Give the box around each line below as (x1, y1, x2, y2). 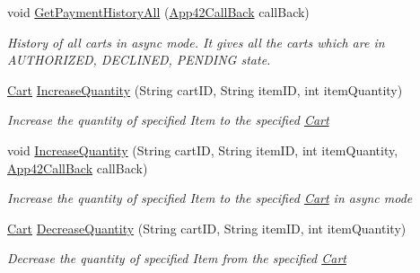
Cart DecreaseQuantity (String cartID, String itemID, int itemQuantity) (7, 218, 407, 237)
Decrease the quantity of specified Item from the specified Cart (7, 249, 346, 268)
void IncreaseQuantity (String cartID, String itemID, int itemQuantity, (7, 140, 398, 159)
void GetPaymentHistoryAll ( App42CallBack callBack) (7, 3, 310, 21)
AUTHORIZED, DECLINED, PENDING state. (7, 50, 271, 69)
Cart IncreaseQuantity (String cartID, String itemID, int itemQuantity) (7, 80, 403, 99)
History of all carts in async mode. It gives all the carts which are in (7, 32, 385, 51)
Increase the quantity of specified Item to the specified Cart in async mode (7, 189, 413, 207)
